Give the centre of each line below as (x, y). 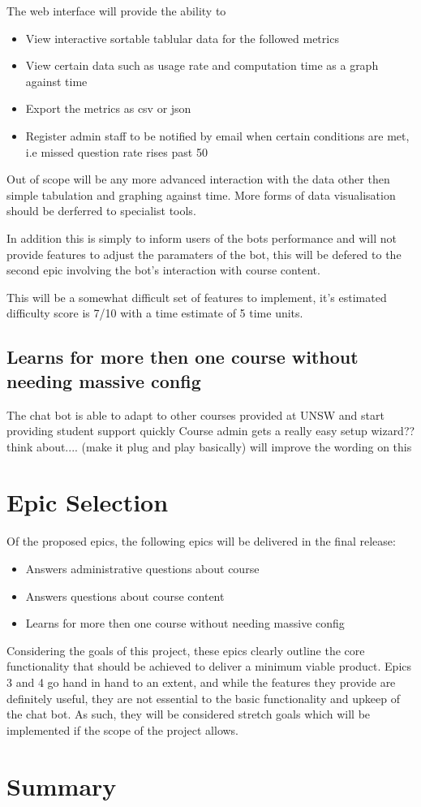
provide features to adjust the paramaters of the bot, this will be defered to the (204, 254)
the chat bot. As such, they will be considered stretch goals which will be (189, 714)
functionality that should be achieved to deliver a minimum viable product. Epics (209, 666)
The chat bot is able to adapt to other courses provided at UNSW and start (195, 414)
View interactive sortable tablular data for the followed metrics (182, 38)
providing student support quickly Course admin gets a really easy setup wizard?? (211, 431)
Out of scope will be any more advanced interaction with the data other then (198, 179)
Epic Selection (88, 502)
